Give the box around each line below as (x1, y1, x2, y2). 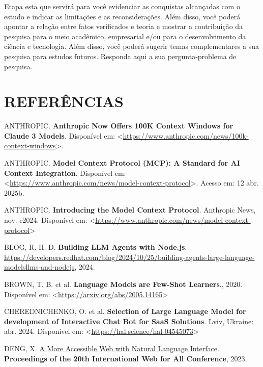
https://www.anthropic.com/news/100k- (123, 130, 249, 141)
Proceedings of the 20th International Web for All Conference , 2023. (4, 353, 247, 363)
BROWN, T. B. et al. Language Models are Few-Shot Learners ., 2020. (4, 279, 243, 289)
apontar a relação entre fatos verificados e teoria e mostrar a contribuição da (4, 21, 243, 32)
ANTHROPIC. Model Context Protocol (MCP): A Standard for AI (4, 158, 240, 168)
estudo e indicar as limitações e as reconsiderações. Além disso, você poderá (4, 11, 241, 21)
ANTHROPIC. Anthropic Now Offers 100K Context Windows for (4, 120, 233, 131)
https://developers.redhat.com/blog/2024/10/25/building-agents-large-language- (4, 251, 255, 262)
